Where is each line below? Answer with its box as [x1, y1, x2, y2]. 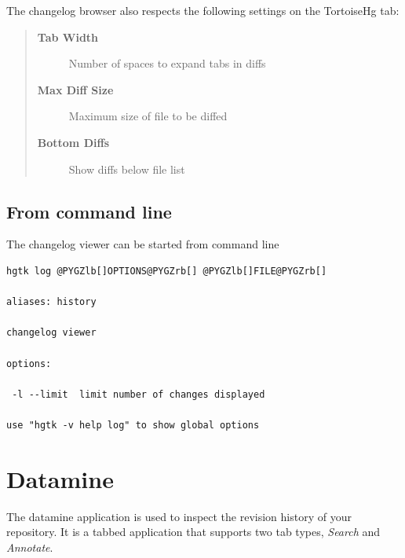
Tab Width [37, 28, 99, 45]
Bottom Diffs [37, 134, 110, 150]
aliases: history [6, 296, 97, 308]
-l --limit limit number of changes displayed [12, 388, 265, 400]
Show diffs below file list [68, 160, 185, 177]
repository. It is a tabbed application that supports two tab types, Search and [6, 523, 381, 540]
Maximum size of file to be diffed [68, 108, 228, 124]
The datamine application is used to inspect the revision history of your [6, 508, 352, 524]
